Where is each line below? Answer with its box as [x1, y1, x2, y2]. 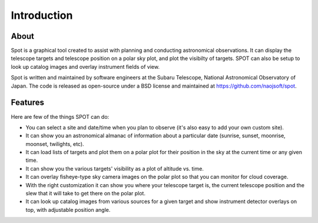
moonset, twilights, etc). [25, 140, 85, 147]
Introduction [11, 9, 73, 22]
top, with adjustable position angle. [25, 206, 111, 213]
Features [11, 98, 44, 108]
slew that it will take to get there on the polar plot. [25, 190, 145, 197]
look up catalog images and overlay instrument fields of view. [11, 63, 160, 70]
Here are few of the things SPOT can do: [11, 113, 110, 120]
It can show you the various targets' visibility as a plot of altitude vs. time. [25, 165, 204, 172]
